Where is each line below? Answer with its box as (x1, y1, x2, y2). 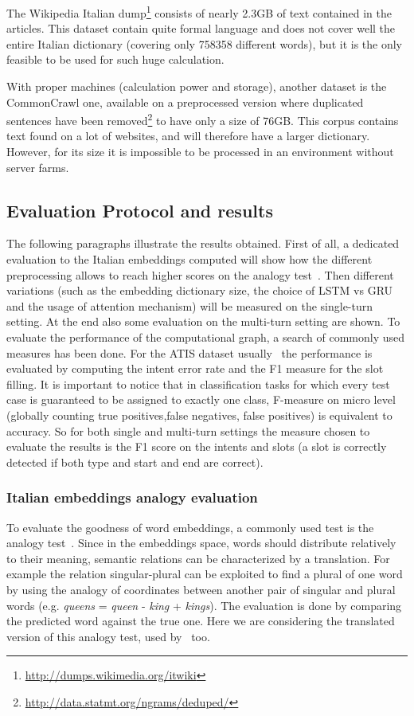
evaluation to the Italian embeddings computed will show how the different (6, 251, 373, 268)
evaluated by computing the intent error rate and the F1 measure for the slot (6, 360, 384, 377)
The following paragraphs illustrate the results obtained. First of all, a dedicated (6, 235, 400, 252)
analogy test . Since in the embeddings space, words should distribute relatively (6, 534, 396, 551)
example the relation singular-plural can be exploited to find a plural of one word (6, 565, 403, 582)
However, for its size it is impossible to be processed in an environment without (6, 143, 394, 160)
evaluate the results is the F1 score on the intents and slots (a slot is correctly (6, 438, 387, 455)
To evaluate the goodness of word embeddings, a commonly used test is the (6, 518, 374, 535)
